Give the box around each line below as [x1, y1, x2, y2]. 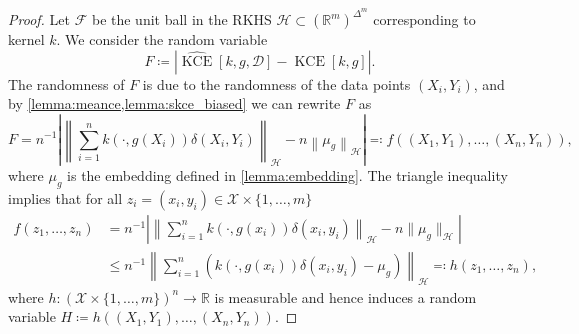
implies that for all [8, 187, 123, 208]
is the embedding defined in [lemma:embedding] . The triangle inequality [67, 165, 508, 186]
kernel [8, 29, 45, 50]
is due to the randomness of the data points [142, 73, 411, 94]
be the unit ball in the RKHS [91, 9, 272, 30]
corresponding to [373, 9, 476, 30]
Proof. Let [8, 9, 70, 30]
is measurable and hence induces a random [214, 286, 477, 307]
